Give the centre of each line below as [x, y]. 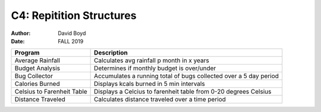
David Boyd [72, 33]
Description [111, 53]
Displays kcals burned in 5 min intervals [150, 84]
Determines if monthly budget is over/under [155, 68]
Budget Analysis [37, 68]
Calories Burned [37, 84]
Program [27, 53]
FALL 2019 [71, 41]
